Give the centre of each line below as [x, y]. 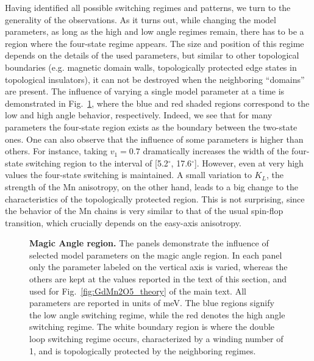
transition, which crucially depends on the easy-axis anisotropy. [123, 222]
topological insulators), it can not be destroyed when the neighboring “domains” [155, 79]
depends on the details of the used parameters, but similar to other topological [152, 55]
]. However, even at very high [249, 163]
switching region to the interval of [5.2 [97, 163]
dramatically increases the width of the [216, 151]
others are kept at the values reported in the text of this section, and [158, 279]
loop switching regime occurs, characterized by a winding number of [156, 339]
